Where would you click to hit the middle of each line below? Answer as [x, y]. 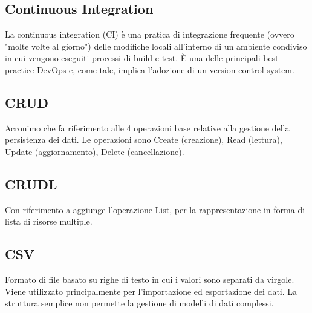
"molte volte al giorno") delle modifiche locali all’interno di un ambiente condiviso [156, 46]
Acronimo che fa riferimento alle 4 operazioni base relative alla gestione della [147, 127]
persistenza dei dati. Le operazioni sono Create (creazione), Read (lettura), [144, 140]
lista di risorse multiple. [49, 221]
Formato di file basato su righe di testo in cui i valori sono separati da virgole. [150, 279]
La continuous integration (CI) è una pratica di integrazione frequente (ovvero [150, 34]
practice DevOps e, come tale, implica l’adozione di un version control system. [150, 69]
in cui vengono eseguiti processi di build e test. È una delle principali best [142, 58]
